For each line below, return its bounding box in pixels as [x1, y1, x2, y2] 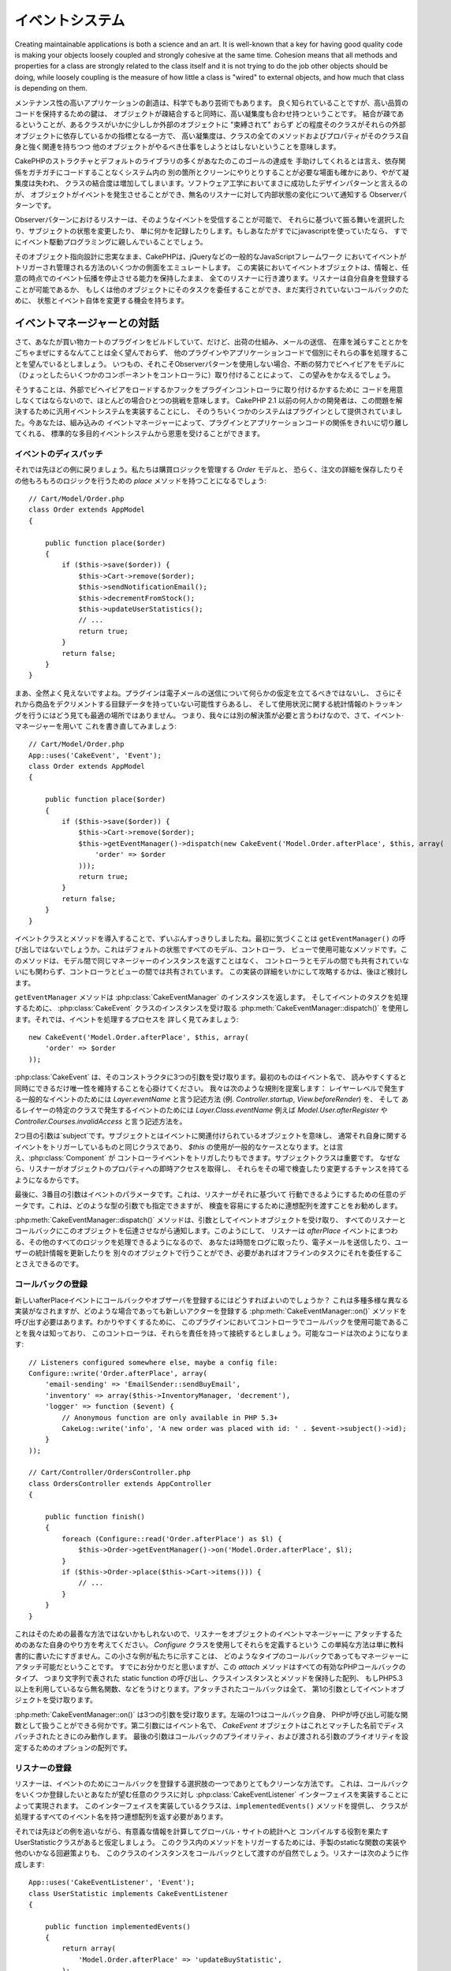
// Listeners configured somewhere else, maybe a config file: [28, 1358, 278, 1367]
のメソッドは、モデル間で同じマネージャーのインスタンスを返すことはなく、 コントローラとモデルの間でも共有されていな [14, 956, 409, 965]
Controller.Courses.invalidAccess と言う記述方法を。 [14, 1116, 187, 1126]
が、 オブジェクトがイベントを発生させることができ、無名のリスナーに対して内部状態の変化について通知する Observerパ [14, 189, 408, 199]
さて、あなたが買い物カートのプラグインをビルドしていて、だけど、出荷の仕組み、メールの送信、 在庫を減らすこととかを [14, 337, 409, 347]
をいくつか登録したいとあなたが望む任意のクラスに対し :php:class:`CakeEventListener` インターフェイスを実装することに [14, 1790, 409, 1799]
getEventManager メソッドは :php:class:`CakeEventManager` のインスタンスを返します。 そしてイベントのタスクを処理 [14, 992, 408, 1001]
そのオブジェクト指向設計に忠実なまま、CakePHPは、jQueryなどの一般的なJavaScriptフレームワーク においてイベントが [14, 251, 407, 261]
